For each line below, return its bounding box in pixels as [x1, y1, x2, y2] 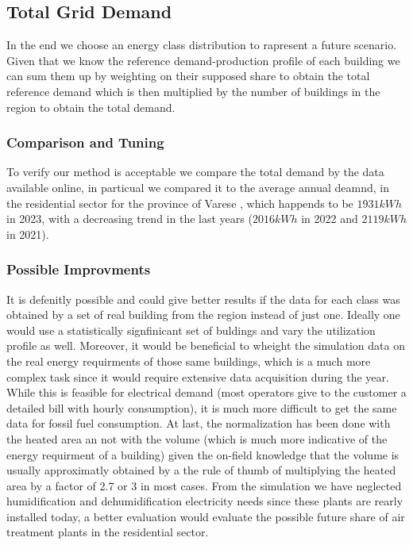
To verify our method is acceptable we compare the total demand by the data [6, 163, 384, 180]
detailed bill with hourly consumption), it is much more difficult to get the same [6, 399, 397, 416]
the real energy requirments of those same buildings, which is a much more [6, 352, 371, 369]
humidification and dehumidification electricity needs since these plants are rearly [6, 493, 403, 509]
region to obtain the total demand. [6, 98, 176, 115]
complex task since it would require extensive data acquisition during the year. [6, 368, 389, 385]
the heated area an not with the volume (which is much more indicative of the [6, 430, 388, 447]
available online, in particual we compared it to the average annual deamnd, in [6, 178, 389, 195]
